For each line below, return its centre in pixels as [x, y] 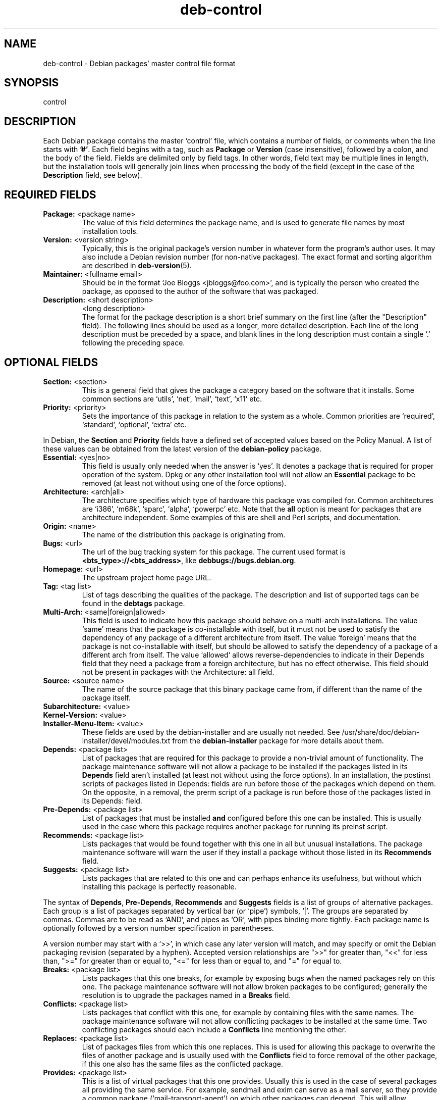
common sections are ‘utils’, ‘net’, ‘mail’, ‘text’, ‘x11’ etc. [172, 398]
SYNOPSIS [32, 83]
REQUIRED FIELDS [50, 194]
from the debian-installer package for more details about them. [278, 740]
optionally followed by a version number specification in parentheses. [158, 928]
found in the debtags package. [133, 603]
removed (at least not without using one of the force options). [184, 483]
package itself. [106, 697]
